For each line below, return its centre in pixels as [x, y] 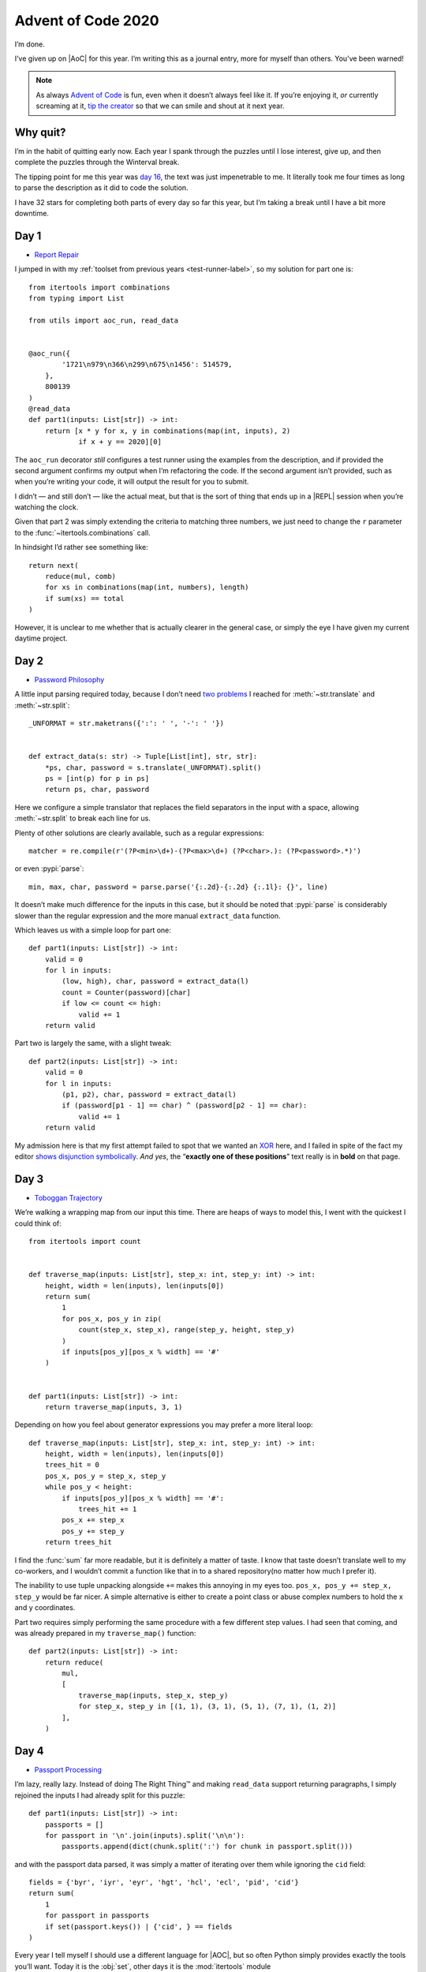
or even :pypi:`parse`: [49, 868]
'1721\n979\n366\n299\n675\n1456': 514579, [147, 364]
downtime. [32, 213]
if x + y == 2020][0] [120, 442]
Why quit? [40, 132]
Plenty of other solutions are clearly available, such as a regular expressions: [139, 833]
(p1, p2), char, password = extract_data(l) [149, 1094]
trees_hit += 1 [108, 1509]
